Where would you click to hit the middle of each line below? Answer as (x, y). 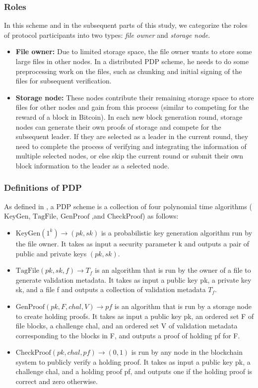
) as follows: (161, 216)
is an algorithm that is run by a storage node (183, 306)
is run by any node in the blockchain (187, 352)
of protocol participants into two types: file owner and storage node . (107, 35)
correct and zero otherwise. (57, 381)
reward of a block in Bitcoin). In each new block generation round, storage (129, 116)
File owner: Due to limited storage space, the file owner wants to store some (134, 51)
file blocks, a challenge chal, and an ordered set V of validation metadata (127, 326)
